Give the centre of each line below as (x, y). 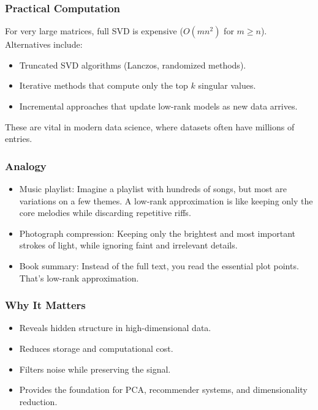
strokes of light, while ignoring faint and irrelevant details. (128, 245)
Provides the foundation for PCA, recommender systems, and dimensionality (163, 389)
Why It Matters (45, 305)
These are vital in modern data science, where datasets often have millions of (150, 126)
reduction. (38, 401)
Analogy (26, 166)
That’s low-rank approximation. (79, 278)
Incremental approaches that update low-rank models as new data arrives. (158, 106)
